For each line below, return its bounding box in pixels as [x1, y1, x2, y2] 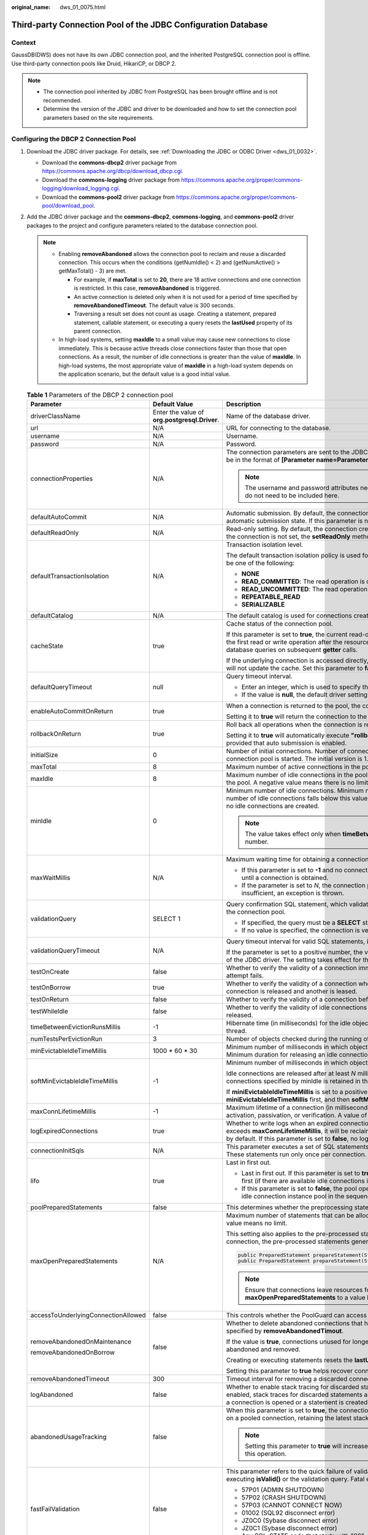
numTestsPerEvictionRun [30, 1035, 102, 1043]
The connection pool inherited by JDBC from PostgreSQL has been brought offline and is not [43, 88, 278, 95]
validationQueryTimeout [30, 946, 100, 955]
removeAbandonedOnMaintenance [30, 1337, 132, 1346]
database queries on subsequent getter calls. [226, 645, 358, 654]
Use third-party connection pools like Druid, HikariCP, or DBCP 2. [11, 60, 177, 67]
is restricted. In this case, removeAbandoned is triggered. [74, 284, 221, 292]
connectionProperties [30, 474, 93, 483]
